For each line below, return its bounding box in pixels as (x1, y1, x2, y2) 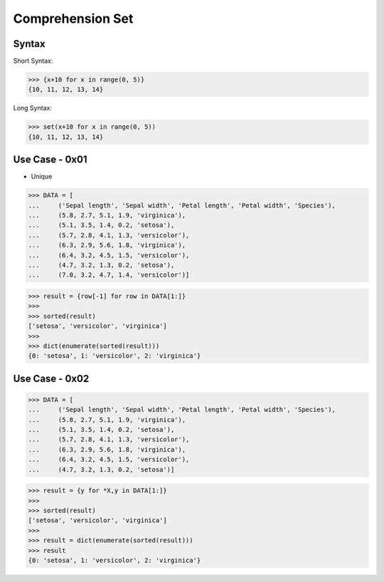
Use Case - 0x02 (13, 372, 90, 384)
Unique (31, 172, 53, 181)
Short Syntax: (13, 57, 53, 65)
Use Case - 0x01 (13, 154, 87, 166)
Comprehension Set (13, 11, 134, 26)
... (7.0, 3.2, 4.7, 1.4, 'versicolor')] (28, 271, 190, 279)
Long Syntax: (13, 104, 53, 112)
